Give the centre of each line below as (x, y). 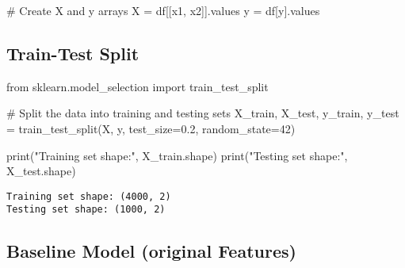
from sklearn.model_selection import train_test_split (138, 86)
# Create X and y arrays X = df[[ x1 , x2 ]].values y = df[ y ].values (163, 10)
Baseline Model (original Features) (151, 251)
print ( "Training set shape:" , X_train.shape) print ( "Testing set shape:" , (177, 155)
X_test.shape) (41, 171)
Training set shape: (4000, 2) (89, 196)
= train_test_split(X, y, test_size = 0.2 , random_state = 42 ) (151, 128)
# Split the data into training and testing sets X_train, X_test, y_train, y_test (203, 113)
